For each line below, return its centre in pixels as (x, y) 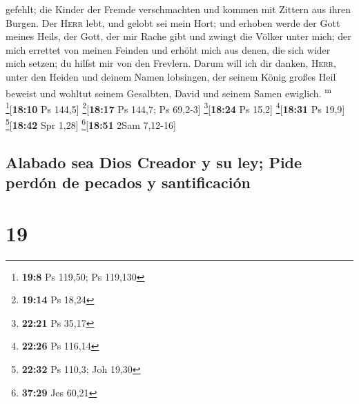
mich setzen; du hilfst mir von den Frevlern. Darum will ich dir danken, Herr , (171, 63)
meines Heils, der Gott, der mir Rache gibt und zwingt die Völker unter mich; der (178, 36)
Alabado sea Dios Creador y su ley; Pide (154, 162)
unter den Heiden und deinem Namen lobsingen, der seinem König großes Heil (171, 76)
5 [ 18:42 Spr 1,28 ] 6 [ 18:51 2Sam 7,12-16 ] (91, 124)
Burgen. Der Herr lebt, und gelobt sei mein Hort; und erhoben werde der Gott (173, 22)
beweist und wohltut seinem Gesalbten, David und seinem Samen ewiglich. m (168, 92)
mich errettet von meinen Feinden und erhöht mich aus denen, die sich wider (168, 49)
